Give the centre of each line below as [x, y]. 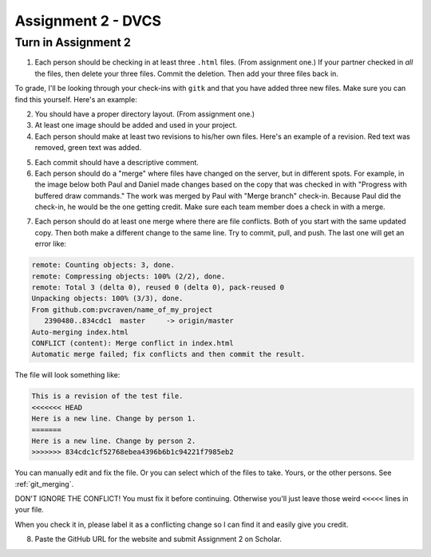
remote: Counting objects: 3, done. [103, 265]
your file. [29, 510]
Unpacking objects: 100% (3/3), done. [107, 298]
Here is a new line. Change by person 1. [114, 419]
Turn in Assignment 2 [73, 42]
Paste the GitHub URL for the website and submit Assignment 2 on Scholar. [158, 539]
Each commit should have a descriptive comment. [117, 162]
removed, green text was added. [88, 148]
